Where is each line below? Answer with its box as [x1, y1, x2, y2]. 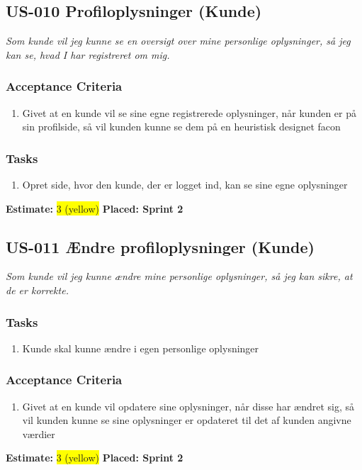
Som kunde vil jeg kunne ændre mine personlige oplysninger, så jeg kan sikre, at [6, 269, 353, 284]
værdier [22, 426, 55, 441]
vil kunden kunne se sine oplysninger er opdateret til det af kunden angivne [22, 413, 351, 427]
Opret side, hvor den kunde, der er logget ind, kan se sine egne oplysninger [22, 177, 348, 192]
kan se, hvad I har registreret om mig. [6, 47, 170, 62]
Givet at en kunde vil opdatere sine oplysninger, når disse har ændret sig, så [22, 398, 355, 413]
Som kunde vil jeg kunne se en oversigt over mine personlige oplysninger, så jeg [6, 33, 351, 48]
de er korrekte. [6, 283, 69, 297]
